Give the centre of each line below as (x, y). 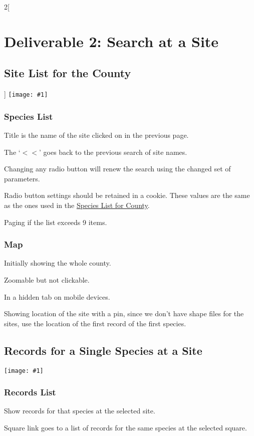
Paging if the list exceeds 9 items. (56, 222)
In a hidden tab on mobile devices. (57, 296)
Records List (30, 392)
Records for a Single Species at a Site (103, 350)
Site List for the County (68, 73)
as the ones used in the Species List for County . (77, 205)
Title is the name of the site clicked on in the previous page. (96, 135)
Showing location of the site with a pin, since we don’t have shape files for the (124, 313)
